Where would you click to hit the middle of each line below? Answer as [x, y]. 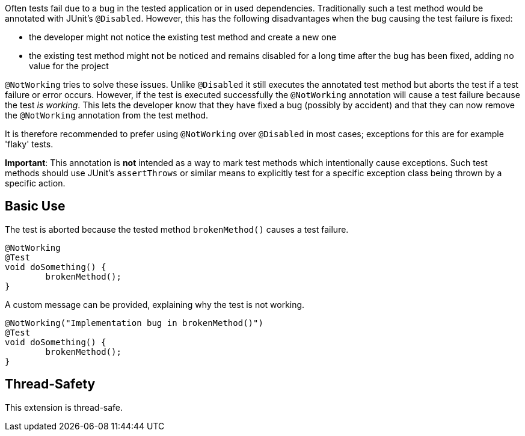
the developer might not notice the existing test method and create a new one [183, 37]
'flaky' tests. [29, 144]
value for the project [69, 66]
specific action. [35, 183]
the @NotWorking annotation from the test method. [107, 115]
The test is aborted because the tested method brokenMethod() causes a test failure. [177, 229]
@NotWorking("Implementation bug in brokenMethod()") [134, 323]
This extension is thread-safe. [64, 407]
